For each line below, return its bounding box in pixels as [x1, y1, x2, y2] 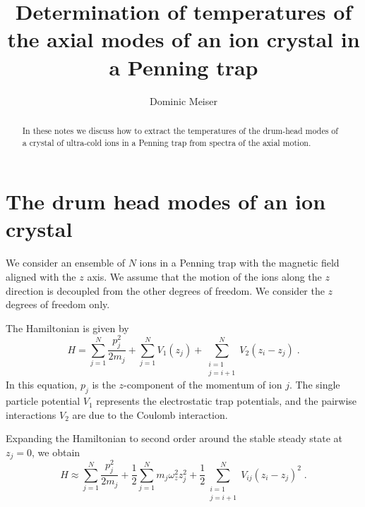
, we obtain [32, 444, 80, 459]
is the [92, 377, 116, 392]
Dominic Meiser [150, 93, 217, 108]
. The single [289, 377, 340, 392]
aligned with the [6, 269, 76, 283]
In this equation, [6, 377, 78, 392]
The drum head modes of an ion [6, 187, 326, 216]
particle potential [6, 393, 80, 408]
